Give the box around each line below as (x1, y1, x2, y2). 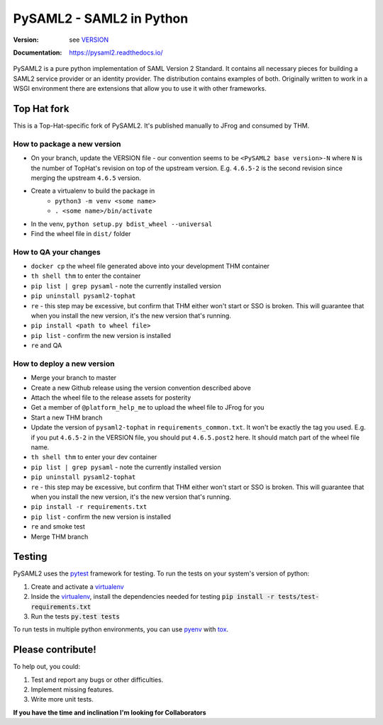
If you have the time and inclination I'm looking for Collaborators (13, 708, 206, 716)
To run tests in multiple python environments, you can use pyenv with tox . (13, 625, 229, 634)
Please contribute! (13, 643, 97, 656)
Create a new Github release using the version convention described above (30, 383, 251, 392)
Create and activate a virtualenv (30, 582, 124, 591)
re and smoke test (30, 522, 85, 531)
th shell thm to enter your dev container (30, 453, 157, 461)
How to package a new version (13, 139, 121, 149)
